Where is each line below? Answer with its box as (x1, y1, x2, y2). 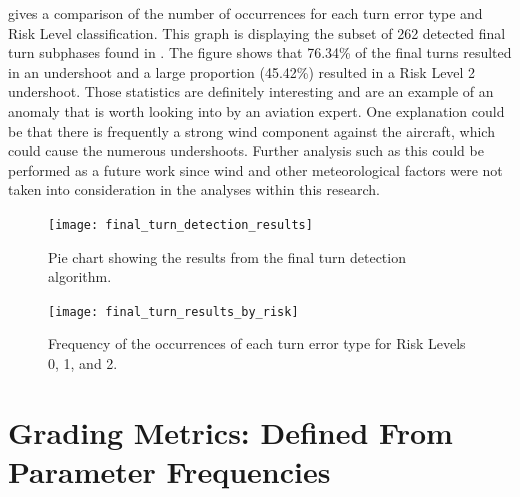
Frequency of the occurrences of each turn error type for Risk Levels (48, 333, 466, 354)
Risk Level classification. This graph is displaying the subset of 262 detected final (8, 22, 506, 43)
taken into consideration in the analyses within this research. (8, 179, 380, 200)
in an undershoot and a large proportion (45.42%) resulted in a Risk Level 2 (8, 61, 476, 82)
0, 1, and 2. (48, 353, 118, 374)
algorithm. (48, 266, 112, 287)
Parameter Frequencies (8, 451, 331, 491)
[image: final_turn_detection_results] (48, 217, 313, 232)
